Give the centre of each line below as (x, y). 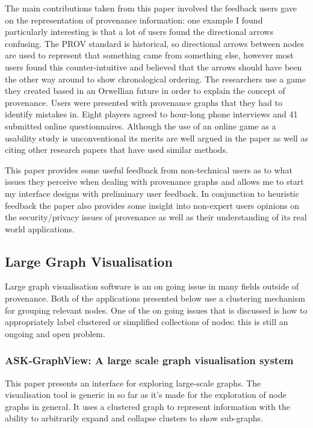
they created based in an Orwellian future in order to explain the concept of (145, 91)
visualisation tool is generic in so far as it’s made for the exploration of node (146, 395)
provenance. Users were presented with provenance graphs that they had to (144, 102)
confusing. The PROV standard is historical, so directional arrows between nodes (154, 43)
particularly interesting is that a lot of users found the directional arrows (139, 32)
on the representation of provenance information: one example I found (134, 20)
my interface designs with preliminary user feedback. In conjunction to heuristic (152, 193)
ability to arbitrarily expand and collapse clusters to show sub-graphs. (134, 418)
